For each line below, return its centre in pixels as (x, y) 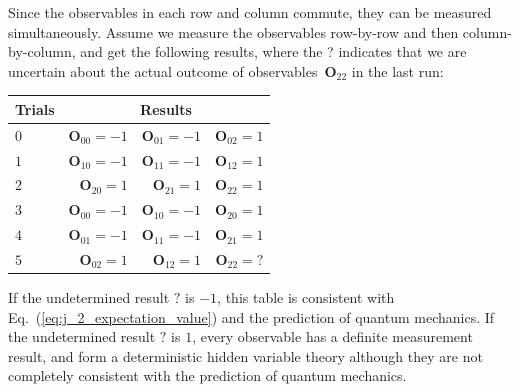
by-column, (42, 51)
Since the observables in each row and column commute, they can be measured (250, 12)
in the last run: (397, 70)
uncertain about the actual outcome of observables (163, 70)
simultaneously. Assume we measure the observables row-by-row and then (233, 31)
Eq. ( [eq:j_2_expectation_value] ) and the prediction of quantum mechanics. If (251, 316)
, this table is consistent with (306, 297)
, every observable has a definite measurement (332, 336)
